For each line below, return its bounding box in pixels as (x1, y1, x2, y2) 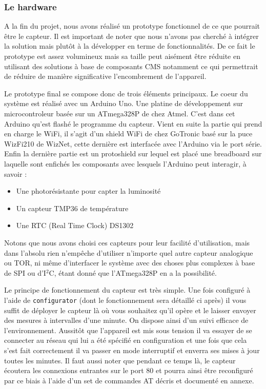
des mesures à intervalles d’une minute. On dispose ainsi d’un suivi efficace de (4, 315, 249, 325)
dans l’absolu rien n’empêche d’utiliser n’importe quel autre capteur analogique (4, 247, 253, 258)
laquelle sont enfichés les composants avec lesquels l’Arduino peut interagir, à (4, 158, 247, 169)
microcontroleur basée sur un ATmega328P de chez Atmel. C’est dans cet (4, 108, 235, 118)
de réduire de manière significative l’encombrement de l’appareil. (4, 71, 207, 81)
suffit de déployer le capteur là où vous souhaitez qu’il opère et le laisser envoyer (4, 304, 256, 315)
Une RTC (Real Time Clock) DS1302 (16, 220, 134, 231)
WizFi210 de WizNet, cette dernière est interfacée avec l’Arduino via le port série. (4, 138, 262, 149)
